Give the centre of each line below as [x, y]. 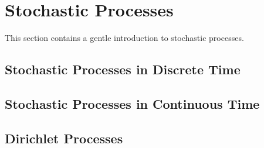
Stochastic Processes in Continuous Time [132, 103]
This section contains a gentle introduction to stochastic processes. [124, 38]
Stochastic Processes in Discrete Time [123, 69]
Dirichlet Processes [64, 138]
